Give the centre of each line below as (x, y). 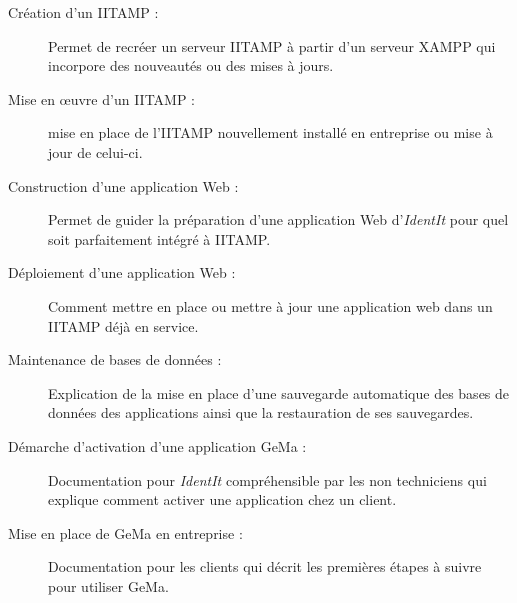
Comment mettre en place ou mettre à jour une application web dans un (270, 305)
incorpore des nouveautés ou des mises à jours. (191, 65)
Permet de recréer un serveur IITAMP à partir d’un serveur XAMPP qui (272, 45)
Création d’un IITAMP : (83, 12)
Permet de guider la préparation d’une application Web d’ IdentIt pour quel (278, 219)
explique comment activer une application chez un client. (222, 499)
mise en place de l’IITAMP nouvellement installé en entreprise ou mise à (270, 132)
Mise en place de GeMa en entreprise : (125, 532)
